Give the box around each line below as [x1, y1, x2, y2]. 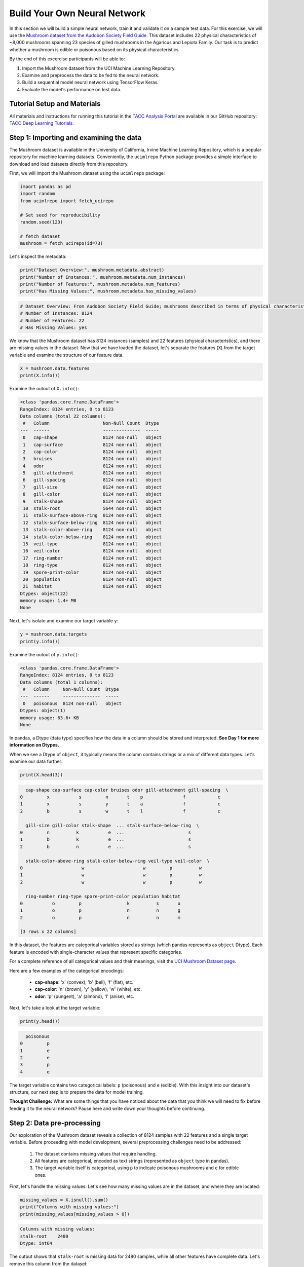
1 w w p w [20, 872, 202, 878]
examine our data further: [9, 758, 63, 765]
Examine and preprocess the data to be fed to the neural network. [22, 72, 160, 78]
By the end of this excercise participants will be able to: [9, 56, 125, 62]
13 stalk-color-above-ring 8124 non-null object [23, 527, 162, 533]
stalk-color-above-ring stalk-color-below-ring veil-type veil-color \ [25, 858, 210, 864]
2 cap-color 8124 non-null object [23, 449, 162, 455]
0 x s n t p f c [20, 794, 220, 800]
